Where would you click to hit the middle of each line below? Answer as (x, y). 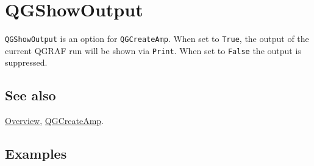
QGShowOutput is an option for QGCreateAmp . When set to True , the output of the (157, 39)
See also (30, 95)
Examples (36, 154)
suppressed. (26, 62)
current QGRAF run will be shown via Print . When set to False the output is (153, 50)
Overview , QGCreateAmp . (54, 121)
